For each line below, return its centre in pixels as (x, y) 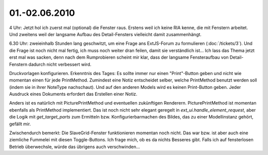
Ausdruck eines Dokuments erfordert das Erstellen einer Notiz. (73, 94)
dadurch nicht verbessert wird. (60, 64)
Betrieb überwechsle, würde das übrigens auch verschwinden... (74, 147)
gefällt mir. (20, 124)
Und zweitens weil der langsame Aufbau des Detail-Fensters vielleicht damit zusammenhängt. (105, 34)
